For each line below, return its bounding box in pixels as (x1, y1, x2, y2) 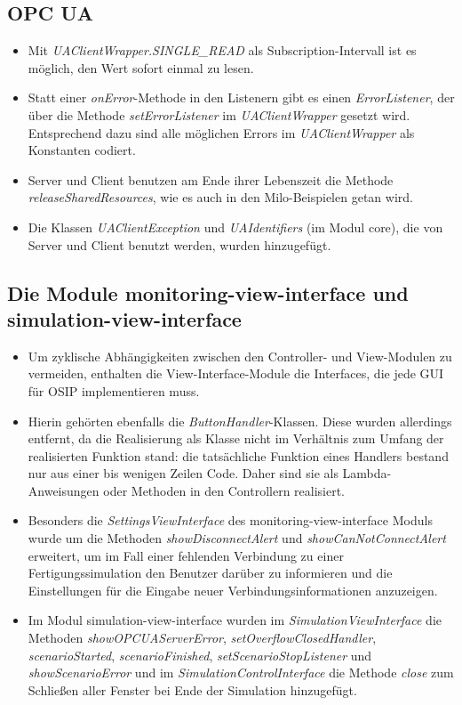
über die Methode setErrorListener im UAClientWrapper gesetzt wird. (28, 105, 410, 124)
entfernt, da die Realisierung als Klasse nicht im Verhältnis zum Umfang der (28, 429, 444, 448)
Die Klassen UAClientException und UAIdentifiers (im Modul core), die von (28, 217, 443, 236)
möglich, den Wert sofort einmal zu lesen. (28, 58, 254, 77)
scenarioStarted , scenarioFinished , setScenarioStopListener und (28, 645, 372, 664)
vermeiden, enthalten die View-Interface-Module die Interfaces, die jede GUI (28, 364, 444, 383)
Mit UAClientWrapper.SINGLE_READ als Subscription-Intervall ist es (28, 41, 417, 60)
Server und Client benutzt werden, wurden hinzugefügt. (28, 235, 331, 254)
